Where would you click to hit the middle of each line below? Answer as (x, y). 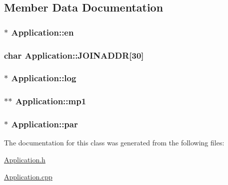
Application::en (42, 32)
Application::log (44, 78)
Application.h (25, 159)
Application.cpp (28, 176)
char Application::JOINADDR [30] (74, 55)
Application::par (44, 124)
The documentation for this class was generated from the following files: (114, 143)
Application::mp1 (51, 101)
